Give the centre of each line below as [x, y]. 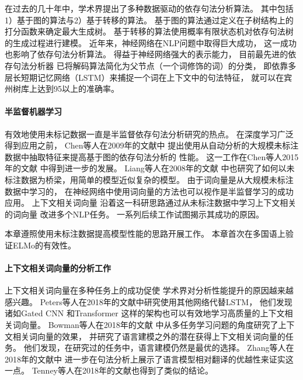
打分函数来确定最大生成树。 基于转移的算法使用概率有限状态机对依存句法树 [149, 31]
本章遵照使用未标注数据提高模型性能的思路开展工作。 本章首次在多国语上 [145, 234]
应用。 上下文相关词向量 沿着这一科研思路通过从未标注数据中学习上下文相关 [151, 203]
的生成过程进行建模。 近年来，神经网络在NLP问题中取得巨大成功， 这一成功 [151, 42]
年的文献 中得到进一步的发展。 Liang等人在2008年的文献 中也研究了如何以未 [150, 168]
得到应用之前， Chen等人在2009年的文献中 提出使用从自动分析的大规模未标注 [152, 145]
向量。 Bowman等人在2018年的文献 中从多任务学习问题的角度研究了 [149, 325]
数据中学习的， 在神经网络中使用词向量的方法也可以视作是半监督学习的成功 [149, 191]
